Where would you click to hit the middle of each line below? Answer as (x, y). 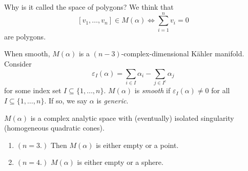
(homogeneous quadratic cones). (54, 128)
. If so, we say (66, 100)
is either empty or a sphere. (120, 162)
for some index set (33, 90)
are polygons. (25, 36)
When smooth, (27, 54)
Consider (18, 63)
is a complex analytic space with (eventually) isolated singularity (132, 117)
